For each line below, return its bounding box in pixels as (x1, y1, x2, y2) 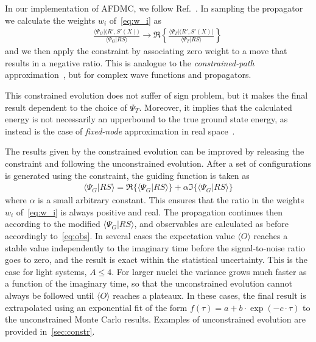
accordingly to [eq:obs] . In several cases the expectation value (5, 229, 235, 242)
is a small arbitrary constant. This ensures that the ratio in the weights (38, 194, 304, 206)
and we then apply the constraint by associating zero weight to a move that (5, 44, 287, 57)
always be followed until (5, 288, 94, 301)
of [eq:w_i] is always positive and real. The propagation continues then (16, 205, 283, 218)
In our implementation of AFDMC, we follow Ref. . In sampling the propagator (5, 2, 303, 14)
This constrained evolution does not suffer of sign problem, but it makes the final (5, 89, 308, 101)
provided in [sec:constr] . (5, 324, 95, 337)
